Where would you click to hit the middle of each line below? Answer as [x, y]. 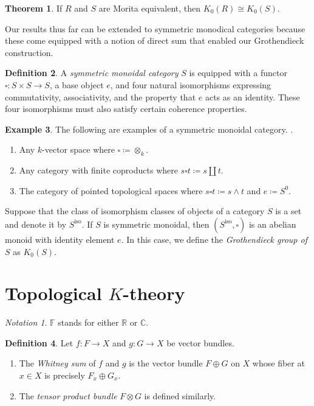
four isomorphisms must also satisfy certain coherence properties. [126, 109]
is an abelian [272, 224]
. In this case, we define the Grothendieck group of [214, 239]
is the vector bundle [166, 363]
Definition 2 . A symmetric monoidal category [92, 73]
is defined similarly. [180, 395]
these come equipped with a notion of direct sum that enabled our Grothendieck [155, 40]
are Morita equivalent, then [150, 8]
